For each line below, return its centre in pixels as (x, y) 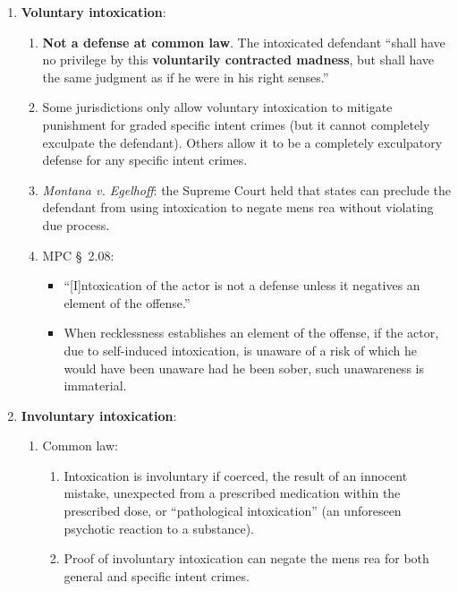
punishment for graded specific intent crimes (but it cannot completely (236, 124)
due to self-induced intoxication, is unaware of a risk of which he (241, 350)
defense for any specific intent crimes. (145, 160)
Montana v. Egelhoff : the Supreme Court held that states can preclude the (246, 189)
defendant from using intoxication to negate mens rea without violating (238, 207)
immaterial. (95, 385)
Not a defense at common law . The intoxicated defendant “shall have (244, 42)
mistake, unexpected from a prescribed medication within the (232, 493)
